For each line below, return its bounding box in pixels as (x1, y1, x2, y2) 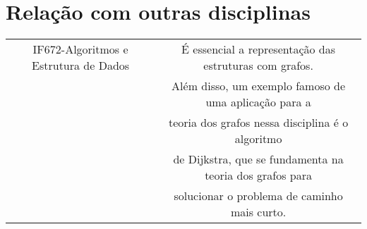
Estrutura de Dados (32, 57, 130, 74)
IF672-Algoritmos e (32, 41, 128, 58)
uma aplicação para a (205, 94, 311, 111)
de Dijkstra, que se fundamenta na (173, 151, 344, 168)
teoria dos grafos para (205, 167, 313, 184)
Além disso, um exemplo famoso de (172, 78, 346, 94)
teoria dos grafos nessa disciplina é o (168, 114, 349, 131)
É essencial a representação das (181, 41, 336, 58)
